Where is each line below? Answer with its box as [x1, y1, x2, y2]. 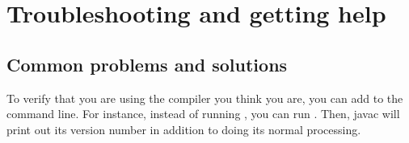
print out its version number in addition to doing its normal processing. [6, 121, 361, 137]
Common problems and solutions [6, 51, 288, 76]
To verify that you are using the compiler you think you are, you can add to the [6, 89, 403, 106]
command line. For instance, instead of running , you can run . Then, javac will [6, 105, 400, 122]
